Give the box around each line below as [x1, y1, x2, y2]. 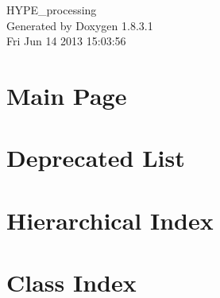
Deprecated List [6, 141, 185, 174]
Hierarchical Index [6, 203, 214, 236]
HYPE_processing [6, 2, 97, 17]
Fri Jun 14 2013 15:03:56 [6, 33, 126, 49]
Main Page [6, 79, 127, 111]
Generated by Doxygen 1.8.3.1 [6, 17, 153, 33]
